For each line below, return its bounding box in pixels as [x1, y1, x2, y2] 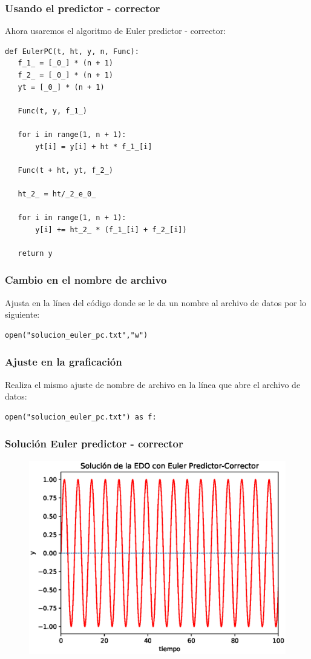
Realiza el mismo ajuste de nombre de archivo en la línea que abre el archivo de [5, 378, 301, 390]
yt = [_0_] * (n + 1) [18, 82, 105, 92]
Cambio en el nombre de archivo [5, 272, 167, 287]
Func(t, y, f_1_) [18, 106, 88, 115]
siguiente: [5, 308, 40, 321]
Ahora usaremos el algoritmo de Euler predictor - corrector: [5, 24, 226, 37]
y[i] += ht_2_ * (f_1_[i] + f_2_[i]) [35, 225, 187, 234]
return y [18, 249, 53, 258]
